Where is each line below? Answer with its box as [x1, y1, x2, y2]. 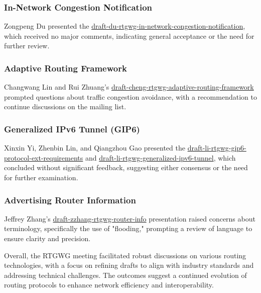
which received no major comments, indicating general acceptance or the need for [4, 30, 254, 41]
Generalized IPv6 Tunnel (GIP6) [4, 122, 140, 135]
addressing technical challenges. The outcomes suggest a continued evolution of [4, 269, 247, 280]
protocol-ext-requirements [4, 152, 83, 163]
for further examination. [4, 172, 78, 182]
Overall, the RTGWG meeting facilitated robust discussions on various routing [4, 250, 246, 260]
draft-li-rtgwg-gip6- [187, 142, 246, 153]
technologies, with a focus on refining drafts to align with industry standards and [4, 260, 254, 270]
